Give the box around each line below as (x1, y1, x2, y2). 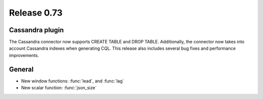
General (9, 65, 34, 73)
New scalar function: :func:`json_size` (21, 85, 97, 91)
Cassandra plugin (9, 26, 64, 34)
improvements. (9, 52, 39, 58)
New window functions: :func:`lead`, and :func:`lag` (21, 78, 124, 84)
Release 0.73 (9, 7, 63, 18)
